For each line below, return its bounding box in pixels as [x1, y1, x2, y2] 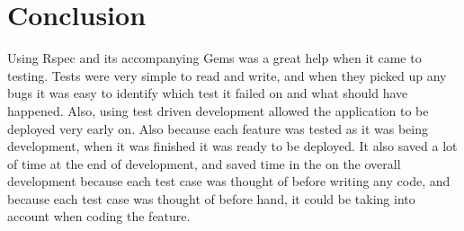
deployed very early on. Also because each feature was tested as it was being [7, 119, 428, 138]
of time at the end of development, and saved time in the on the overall [7, 154, 401, 173]
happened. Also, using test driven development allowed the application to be [7, 101, 429, 120]
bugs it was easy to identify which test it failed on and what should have [7, 84, 408, 102]
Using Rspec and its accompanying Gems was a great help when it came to [7, 49, 422, 67]
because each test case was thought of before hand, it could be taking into [7, 189, 415, 208]
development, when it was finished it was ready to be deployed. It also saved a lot [7, 137, 458, 155]
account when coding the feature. [7, 207, 191, 226]
